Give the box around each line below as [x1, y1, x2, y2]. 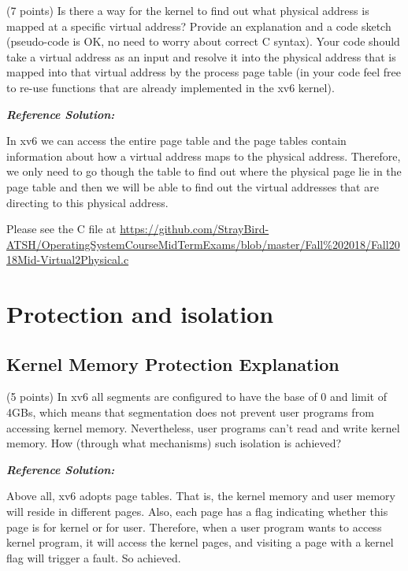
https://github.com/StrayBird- [120, 221, 269, 237]
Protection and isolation [6, 298, 274, 330]
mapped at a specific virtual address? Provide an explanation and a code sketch [6, 17, 391, 34]
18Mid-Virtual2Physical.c [6, 251, 129, 268]
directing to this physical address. [6, 194, 169, 210]
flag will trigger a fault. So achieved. [6, 549, 181, 565]
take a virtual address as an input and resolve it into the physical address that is [6, 48, 396, 65]
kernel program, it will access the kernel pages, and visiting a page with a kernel [6, 534, 394, 551]
